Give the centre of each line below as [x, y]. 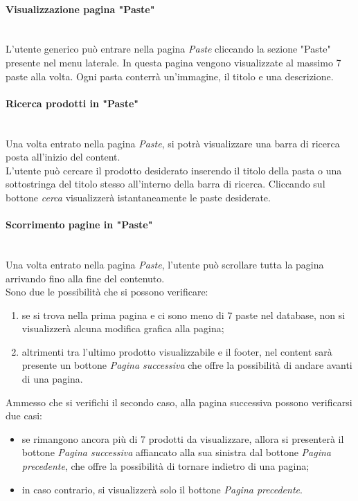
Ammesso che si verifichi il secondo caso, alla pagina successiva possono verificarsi [179, 402]
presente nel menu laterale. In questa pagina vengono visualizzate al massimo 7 [173, 62]
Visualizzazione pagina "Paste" [80, 9]
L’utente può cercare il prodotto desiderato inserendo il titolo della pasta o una [174, 170]
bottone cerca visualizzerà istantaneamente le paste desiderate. [138, 197]
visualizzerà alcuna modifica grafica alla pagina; [123, 328]
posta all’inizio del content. [63, 157]
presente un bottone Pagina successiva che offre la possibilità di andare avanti [187, 365]
